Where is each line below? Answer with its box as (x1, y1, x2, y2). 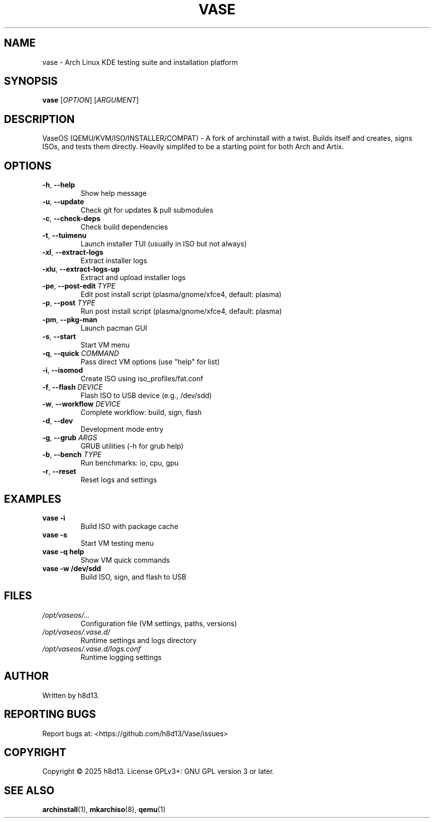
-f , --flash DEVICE (42, 383, 103, 392)
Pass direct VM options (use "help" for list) (80, 357, 220, 366)
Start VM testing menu (80, 538, 154, 547)
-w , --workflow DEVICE (42, 400, 121, 409)
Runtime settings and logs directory (80, 636, 197, 645)
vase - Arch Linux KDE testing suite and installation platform (42, 58, 238, 66)
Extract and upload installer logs (80, 273, 186, 282)
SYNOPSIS (4, 75, 58, 88)
